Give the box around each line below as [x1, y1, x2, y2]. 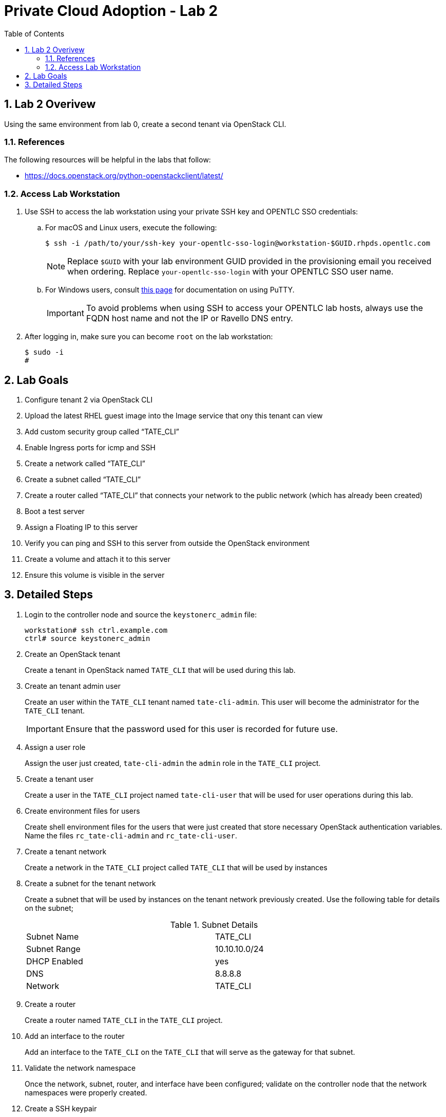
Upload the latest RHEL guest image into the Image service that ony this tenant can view [25, 411, 323, 420]
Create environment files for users [25, 806, 140, 815]
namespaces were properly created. [25, 1088, 147, 1097]
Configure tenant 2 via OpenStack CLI [25, 395, 153, 404]
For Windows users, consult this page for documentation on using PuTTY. [45, 285, 295, 295]
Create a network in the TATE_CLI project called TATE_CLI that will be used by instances [25, 863, 327, 872]
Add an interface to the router [25, 1031, 125, 1040]
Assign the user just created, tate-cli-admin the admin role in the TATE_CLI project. [25, 758, 321, 767]
